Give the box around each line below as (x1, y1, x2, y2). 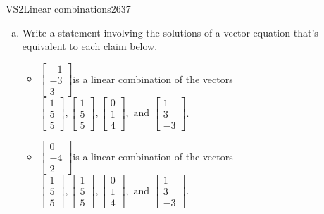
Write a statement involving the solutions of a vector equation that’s (22, 25, 318, 39)
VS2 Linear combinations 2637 (6, 1, 131, 15)
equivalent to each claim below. (22, 39, 158, 53)
